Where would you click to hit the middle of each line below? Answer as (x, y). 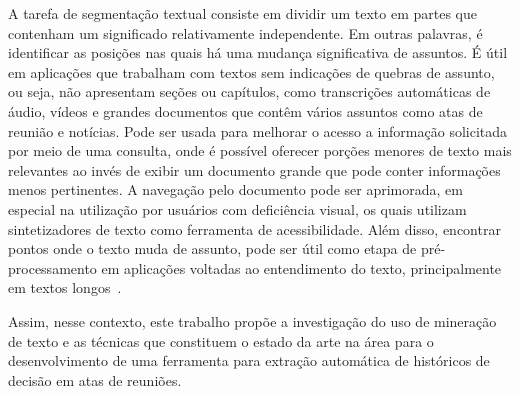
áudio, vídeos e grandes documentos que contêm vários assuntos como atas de (245, 110)
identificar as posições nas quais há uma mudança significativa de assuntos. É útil (258, 52)
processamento (52, 267)
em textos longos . (65, 287)
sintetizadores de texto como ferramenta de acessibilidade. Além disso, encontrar (254, 228)
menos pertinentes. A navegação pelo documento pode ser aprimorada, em (235, 189)
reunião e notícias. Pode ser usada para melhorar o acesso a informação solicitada (258, 130)
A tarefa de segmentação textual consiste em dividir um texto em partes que (242, 13)
